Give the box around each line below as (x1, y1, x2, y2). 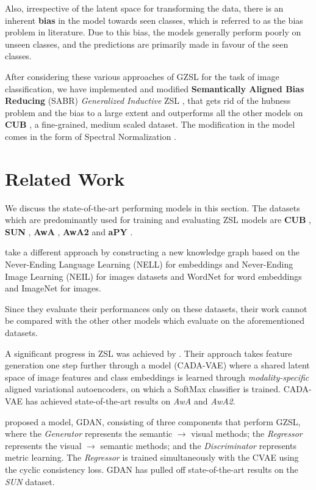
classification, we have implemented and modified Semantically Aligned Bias (5, 82, 304, 95)
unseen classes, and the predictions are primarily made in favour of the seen (5, 37, 289, 50)
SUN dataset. (5, 475, 55, 488)
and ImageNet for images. (5, 282, 101, 294)
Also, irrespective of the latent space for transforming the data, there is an (5, 2, 284, 14)
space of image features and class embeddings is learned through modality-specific (5, 370, 309, 383)
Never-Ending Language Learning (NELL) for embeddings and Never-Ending (5, 258, 293, 271)
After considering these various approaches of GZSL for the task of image (5, 70, 279, 82)
